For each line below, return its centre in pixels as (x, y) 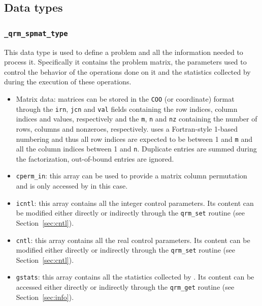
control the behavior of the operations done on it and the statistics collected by (127, 71)
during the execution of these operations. (68, 82)
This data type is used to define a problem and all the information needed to (124, 52)
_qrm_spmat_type (36, 33)
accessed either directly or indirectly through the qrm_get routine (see (125, 287)
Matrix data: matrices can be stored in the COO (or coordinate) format (125, 98)
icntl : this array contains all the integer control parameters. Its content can (135, 203)
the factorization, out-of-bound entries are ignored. (95, 158)
